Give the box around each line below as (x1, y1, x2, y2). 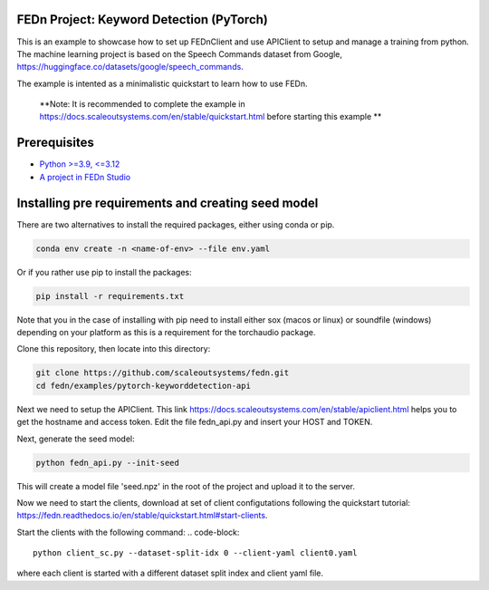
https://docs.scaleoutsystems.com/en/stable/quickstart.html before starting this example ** (39, 111, 382, 122)
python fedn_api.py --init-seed (35, 458, 180, 468)
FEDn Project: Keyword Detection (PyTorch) (16, 12, 269, 27)
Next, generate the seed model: (16, 433, 135, 444)
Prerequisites (16, 135, 94, 150)
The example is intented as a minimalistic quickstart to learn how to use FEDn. (16, 78, 308, 89)
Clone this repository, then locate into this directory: (16, 343, 211, 354)
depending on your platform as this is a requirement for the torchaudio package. (16, 327, 316, 337)
